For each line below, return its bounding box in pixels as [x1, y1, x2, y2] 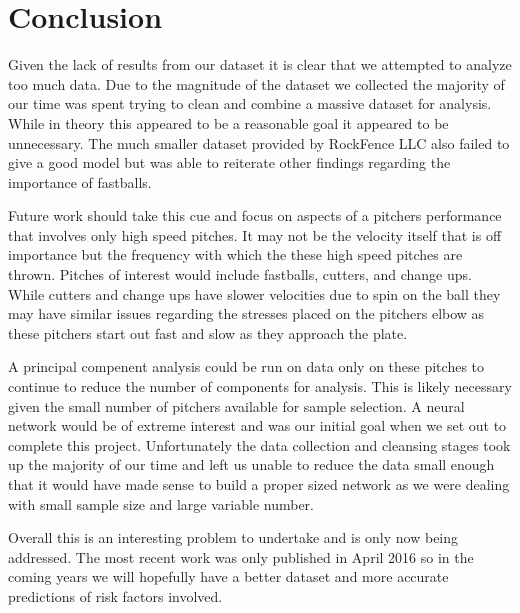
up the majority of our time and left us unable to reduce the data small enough [8, 454, 495, 475]
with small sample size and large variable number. [8, 493, 314, 514]
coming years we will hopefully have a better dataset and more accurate [8, 566, 449, 587]
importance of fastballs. [8, 171, 152, 192]
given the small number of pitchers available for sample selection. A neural [8, 395, 465, 416]
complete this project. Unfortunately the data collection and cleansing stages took [8, 434, 511, 455]
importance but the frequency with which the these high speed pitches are [8, 244, 463, 265]
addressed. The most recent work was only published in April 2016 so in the [8, 546, 474, 567]
